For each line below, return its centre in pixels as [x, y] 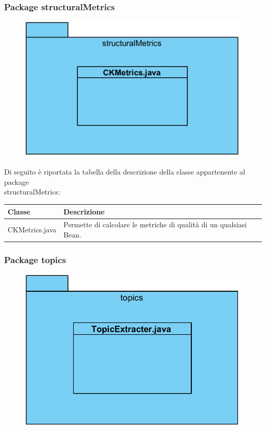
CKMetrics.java [32, 230]
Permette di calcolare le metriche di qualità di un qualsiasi [155, 224]
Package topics [35, 259]
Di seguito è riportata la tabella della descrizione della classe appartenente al [125, 172]
